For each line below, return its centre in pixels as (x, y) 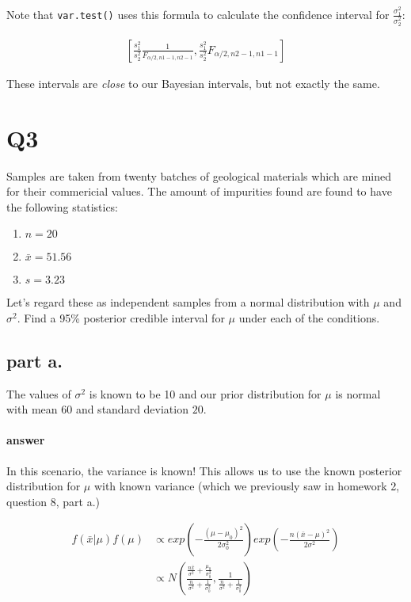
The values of (39, 393)
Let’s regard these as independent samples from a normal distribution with (188, 302)
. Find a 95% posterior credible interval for (121, 317)
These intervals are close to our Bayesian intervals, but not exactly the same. (193, 83)
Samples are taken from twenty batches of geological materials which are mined (199, 175)
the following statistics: (63, 206)
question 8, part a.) (53, 501)
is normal (358, 393)
